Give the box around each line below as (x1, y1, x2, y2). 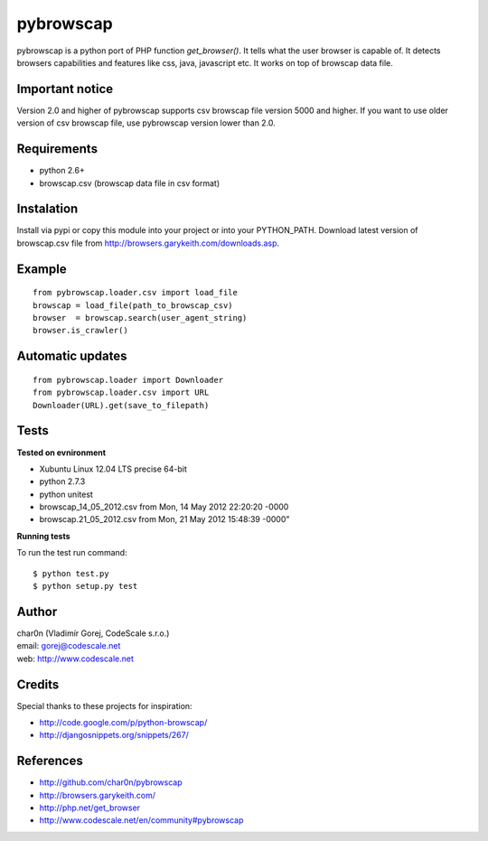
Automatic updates (16, 349, 127, 364)
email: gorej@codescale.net (16, 640, 121, 651)
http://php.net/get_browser (39, 802, 140, 813)
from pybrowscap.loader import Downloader (33, 375, 224, 385)
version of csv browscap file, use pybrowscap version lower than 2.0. (16, 117, 276, 128)
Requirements (16, 141, 99, 157)
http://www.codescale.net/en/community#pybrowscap (39, 815, 244, 826)
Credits (16, 677, 60, 692)
